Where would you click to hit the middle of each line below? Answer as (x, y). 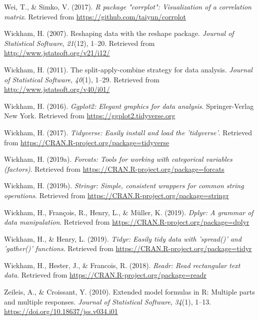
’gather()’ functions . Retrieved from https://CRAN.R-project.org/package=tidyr (128, 248)
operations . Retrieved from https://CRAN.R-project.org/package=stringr (116, 195)
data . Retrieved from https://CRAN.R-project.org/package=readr (105, 275)
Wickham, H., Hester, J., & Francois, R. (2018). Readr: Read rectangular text (122, 265)
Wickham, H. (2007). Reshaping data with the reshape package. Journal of (119, 33)
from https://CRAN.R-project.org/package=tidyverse (87, 142)
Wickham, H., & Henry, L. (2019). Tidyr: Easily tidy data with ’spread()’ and (123, 238)
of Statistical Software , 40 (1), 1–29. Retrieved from (82, 79)
